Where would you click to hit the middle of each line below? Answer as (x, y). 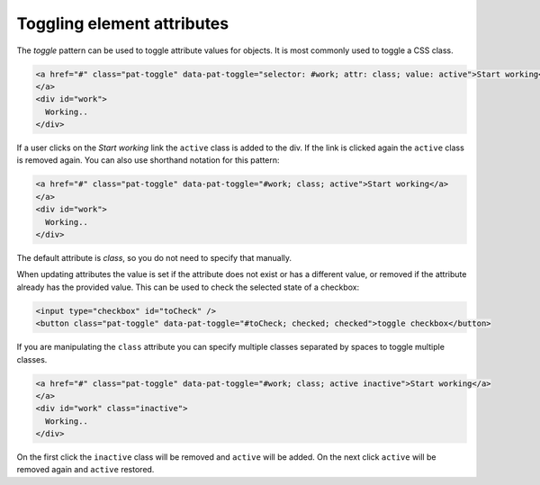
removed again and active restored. (85, 470)
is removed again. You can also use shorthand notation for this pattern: (148, 160)
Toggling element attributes (123, 23)
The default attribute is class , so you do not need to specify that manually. (154, 258)
